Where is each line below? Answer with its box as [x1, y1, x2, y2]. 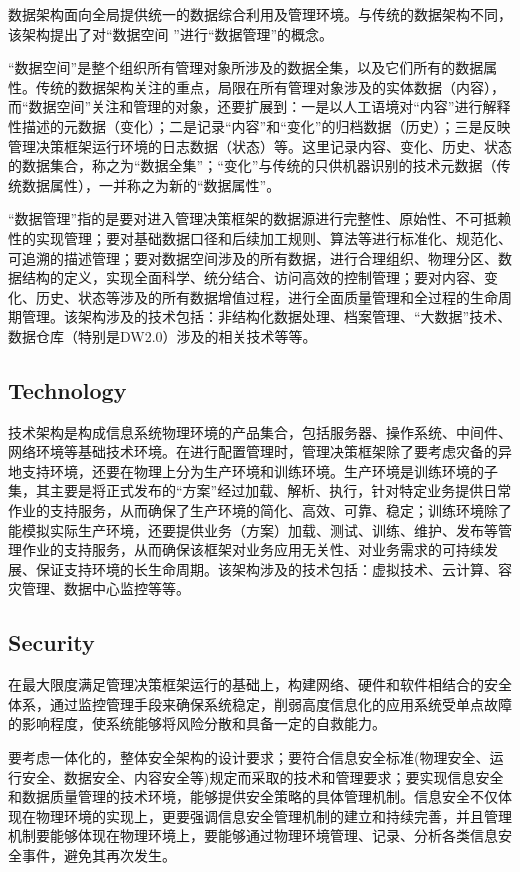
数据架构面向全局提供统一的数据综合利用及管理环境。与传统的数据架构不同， [8, 4, 512, 24]
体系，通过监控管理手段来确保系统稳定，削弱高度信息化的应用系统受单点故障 [8, 693, 512, 714]
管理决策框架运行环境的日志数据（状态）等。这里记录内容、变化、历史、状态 [8, 135, 512, 156]
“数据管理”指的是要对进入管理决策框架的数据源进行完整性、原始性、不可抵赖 [8, 208, 512, 229]
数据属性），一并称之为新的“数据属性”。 [21, 174, 281, 195]
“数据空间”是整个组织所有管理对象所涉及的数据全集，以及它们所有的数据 [8, 57, 484, 78]
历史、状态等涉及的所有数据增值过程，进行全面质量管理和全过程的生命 [35, 286, 498, 307]
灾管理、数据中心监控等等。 [8, 578, 190, 599]
